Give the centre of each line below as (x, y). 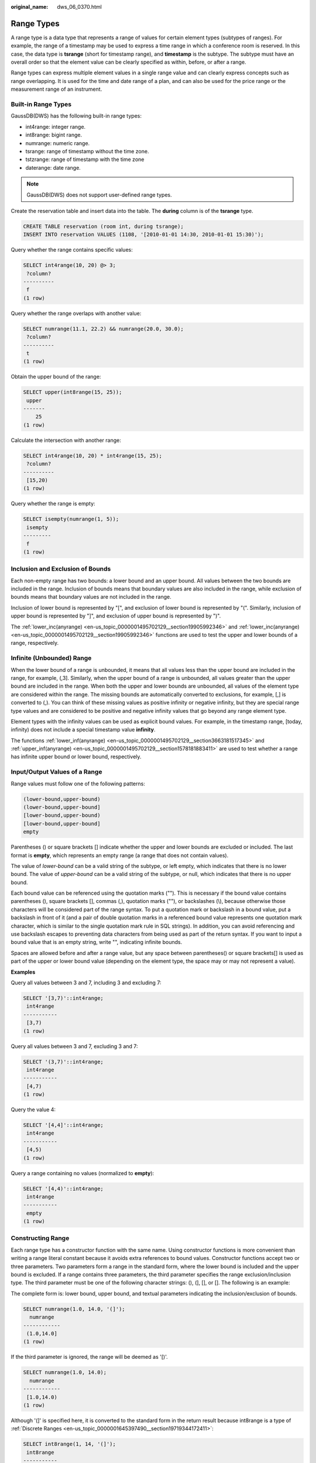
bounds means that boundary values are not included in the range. (91, 597)
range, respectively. (35, 643)
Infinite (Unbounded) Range (51, 658)
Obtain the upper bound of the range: (56, 377)
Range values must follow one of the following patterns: (78, 784)
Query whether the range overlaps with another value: (76, 313)
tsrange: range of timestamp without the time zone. (87, 151)
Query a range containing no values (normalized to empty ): (83, 1173)
